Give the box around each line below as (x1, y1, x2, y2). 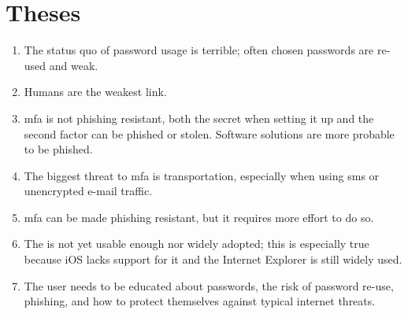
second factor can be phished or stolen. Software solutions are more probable (24, 125, 395, 142)
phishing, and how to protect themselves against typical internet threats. (24, 293, 376, 309)
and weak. (49, 57, 98, 73)
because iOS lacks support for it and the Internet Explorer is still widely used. (24, 251, 402, 268)
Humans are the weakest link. (24, 83, 167, 100)
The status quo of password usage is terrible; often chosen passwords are (24, 42, 374, 58)
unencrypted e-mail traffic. (24, 183, 153, 199)
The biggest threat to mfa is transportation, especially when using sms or (24, 167, 380, 183)
